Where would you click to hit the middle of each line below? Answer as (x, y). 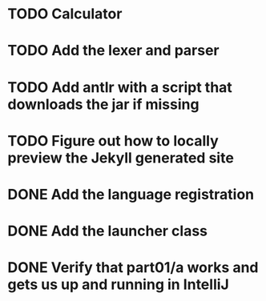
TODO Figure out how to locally (113, 140)
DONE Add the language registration (131, 194)
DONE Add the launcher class (108, 231)
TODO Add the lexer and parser (113, 51)
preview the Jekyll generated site (121, 158)
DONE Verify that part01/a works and (133, 268)
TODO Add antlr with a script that (120, 87)
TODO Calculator (65, 14)
